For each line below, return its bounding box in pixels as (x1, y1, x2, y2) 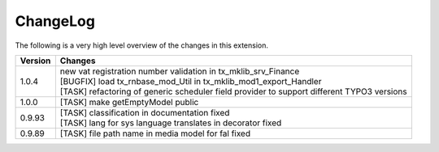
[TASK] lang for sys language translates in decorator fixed (59, 117, 282, 129)
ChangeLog (15, 12, 95, 30)
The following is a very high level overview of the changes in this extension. (15, 40, 268, 50)
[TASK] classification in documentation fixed (59, 107, 230, 118)
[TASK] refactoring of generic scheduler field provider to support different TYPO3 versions (59, 86, 407, 97)
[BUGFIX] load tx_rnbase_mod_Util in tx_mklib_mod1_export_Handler (59, 75, 322, 87)
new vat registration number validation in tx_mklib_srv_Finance (59, 65, 300, 77)
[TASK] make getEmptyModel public (59, 96, 199, 108)
